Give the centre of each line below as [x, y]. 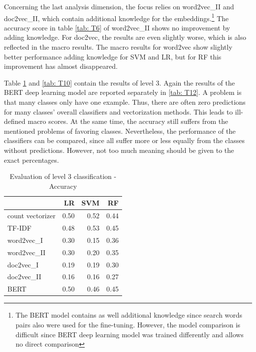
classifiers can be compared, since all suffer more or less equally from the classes [124, 140]
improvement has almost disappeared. [61, 66]
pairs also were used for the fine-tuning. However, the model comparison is [128, 324]
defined [15, 121]
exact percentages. [32, 160]
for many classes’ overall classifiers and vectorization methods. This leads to [118, 111]
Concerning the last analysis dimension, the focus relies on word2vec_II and [119, 6]
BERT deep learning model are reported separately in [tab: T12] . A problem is [123, 92]
